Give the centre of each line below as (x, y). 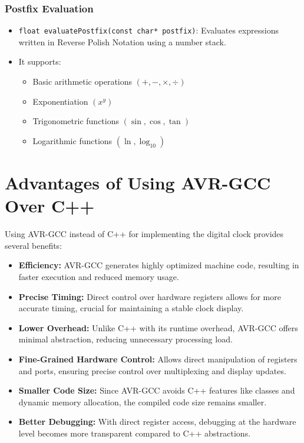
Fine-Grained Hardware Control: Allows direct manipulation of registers (158, 359)
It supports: (40, 61)
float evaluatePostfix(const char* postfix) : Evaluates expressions (149, 30)
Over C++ (50, 206)
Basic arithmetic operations (82, 81)
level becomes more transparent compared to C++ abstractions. (135, 433)
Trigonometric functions (76, 121)
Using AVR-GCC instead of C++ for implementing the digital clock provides (144, 234)
